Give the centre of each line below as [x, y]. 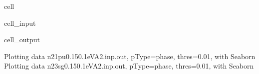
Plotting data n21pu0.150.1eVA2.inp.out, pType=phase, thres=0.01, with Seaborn [130, 56]
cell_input [20, 23]
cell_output [22, 39]
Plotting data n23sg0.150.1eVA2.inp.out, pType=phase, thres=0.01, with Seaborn [129, 66]
